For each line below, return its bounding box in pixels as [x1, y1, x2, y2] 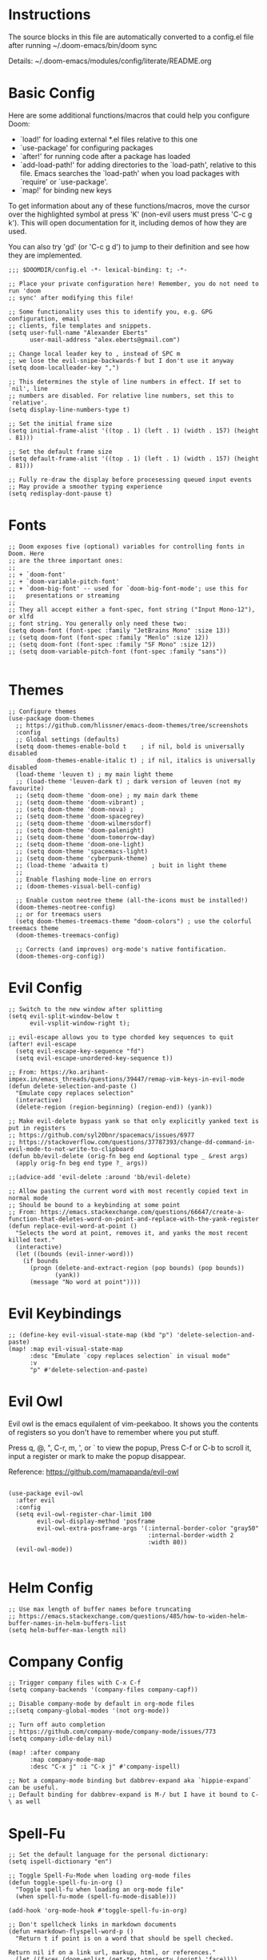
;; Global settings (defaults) [15, 735, 120, 743]
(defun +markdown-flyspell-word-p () [8, 1928, 134, 1936]
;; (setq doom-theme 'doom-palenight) [15, 826, 145, 835]
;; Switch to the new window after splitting [8, 1005, 162, 1013]
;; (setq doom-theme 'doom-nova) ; [15, 805, 134, 813]
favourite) [8, 784, 45, 792]
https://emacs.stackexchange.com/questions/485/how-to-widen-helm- [18, 1612, 249, 1620]
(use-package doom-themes [8, 714, 94, 723]
